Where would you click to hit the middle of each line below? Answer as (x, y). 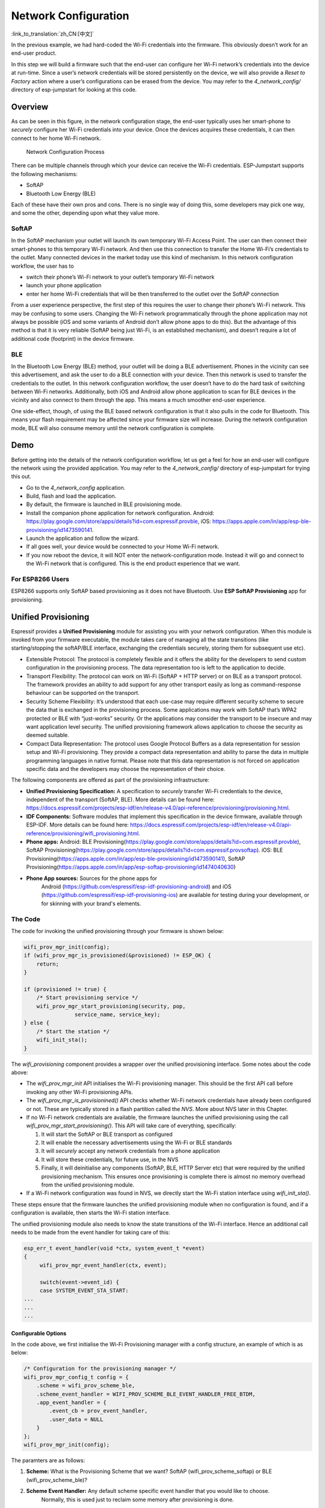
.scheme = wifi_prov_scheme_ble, (86, 1386)
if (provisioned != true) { (65, 989)
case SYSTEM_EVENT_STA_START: (84, 1290)
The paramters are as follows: (48, 1460)
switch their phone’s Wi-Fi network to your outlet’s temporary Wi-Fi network (120, 277)
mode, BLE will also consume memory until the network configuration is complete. (113, 428)
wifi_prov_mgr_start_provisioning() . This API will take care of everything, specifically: (132, 1126)
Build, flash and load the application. (71, 496)
